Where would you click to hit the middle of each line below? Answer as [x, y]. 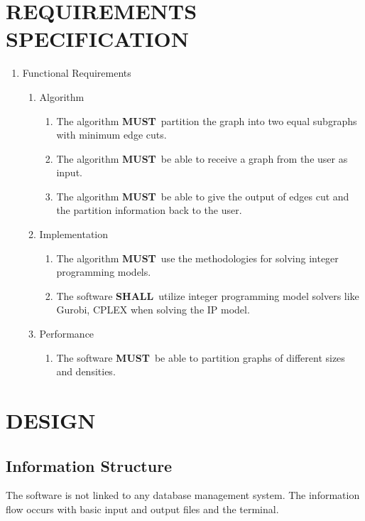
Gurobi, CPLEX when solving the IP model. [153, 310]
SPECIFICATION [97, 39]
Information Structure [89, 465]
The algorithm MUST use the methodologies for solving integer [197, 258]
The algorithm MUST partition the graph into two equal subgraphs [207, 120]
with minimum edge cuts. [111, 135]
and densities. [86, 371]
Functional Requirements [77, 73]
